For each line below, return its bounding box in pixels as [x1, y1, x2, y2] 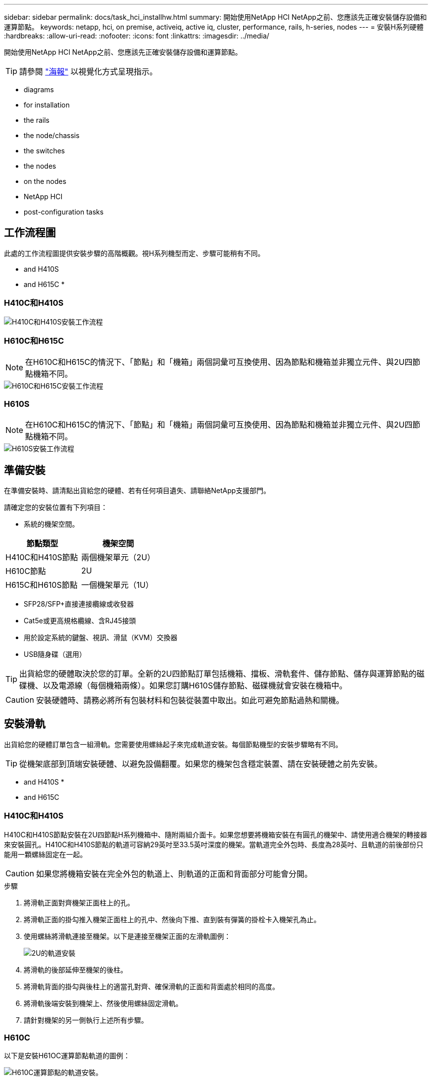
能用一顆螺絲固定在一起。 [4, 850, 87, 859]
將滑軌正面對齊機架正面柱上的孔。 [24, 898, 134, 907]
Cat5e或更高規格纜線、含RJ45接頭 [24, 616, 136, 625]
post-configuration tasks [24, 208, 104, 216]
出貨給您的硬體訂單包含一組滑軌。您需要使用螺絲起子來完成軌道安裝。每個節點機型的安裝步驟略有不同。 [4, 740, 342, 749]
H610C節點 [5, 566, 46, 576]
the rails [24, 116, 50, 124]
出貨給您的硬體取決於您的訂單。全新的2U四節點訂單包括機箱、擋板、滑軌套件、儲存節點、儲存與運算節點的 [19, 668, 417, 679]
